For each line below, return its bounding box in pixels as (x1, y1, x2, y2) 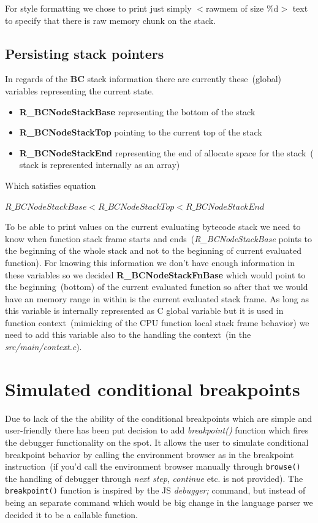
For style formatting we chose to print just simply (5, 2, 192, 14)
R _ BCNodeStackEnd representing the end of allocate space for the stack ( (19, 146, 314, 159)
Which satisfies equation (5, 178, 96, 191)
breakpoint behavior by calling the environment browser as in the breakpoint (5, 448, 294, 460)
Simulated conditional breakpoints (5, 376, 300, 401)
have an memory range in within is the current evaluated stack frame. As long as (5, 292, 309, 305)
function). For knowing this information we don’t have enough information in (5, 256, 295, 269)
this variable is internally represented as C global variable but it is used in (5, 304, 284, 317)
